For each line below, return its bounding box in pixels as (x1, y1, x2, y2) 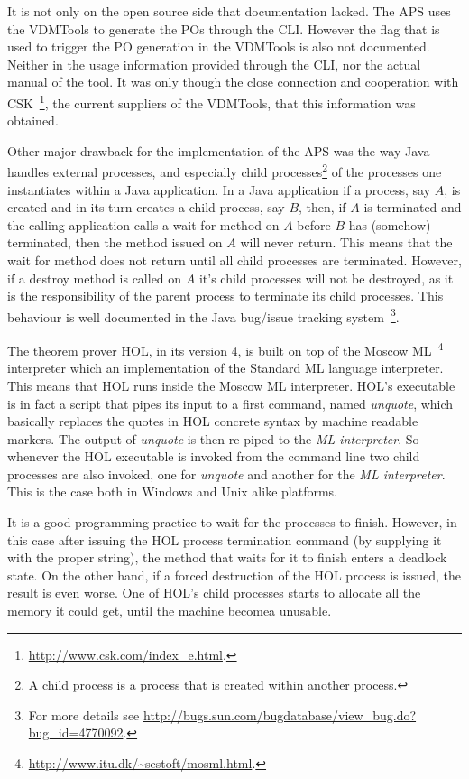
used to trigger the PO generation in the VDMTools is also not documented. (7, 37, 430, 56)
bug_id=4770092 (28, 723, 124, 742)
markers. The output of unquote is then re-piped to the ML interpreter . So (7, 429, 419, 448)
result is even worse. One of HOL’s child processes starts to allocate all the (7, 583, 421, 602)
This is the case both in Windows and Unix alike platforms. (7, 482, 337, 501)
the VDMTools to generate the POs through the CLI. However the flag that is (7, 19, 440, 38)
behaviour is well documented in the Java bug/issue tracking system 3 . (7, 304, 400, 326)
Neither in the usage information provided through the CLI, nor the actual (7, 54, 421, 73)
